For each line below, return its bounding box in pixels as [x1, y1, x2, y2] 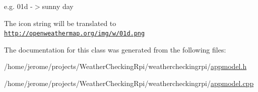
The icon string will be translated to [4, 17, 116, 28]
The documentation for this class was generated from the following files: [4, 44, 226, 54]
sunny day [42, 1, 74, 11]
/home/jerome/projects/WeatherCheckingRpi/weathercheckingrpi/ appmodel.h [4, 61, 247, 71]
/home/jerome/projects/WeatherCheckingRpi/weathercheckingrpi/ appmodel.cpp [4, 78, 254, 88]
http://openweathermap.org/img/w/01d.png [4, 30, 145, 37]
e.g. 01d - [4, 1, 33, 11]
